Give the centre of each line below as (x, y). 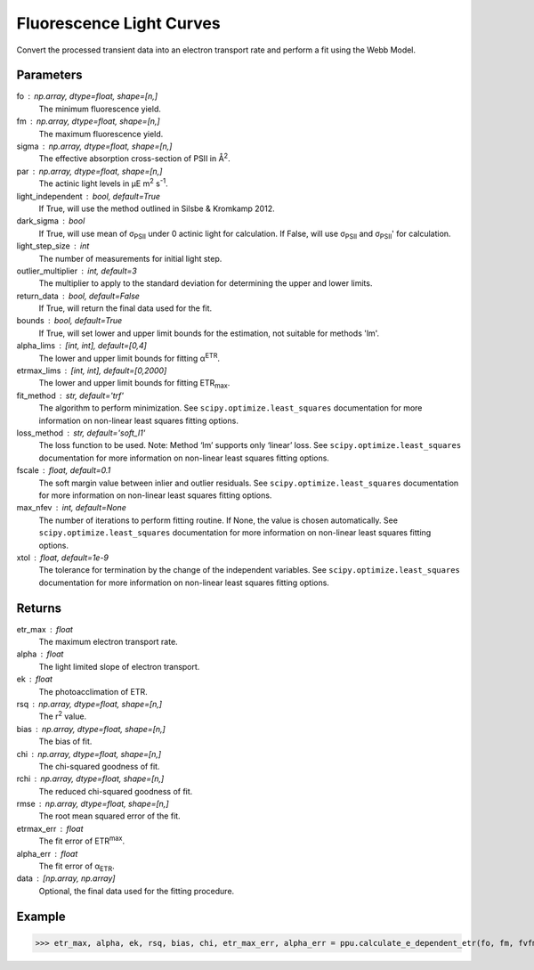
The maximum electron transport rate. (108, 641)
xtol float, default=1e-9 (63, 558)
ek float (35, 679)
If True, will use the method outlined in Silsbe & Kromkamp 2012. (157, 208)
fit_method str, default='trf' (70, 395)
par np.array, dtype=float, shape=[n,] (89, 171)
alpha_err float (47, 853)
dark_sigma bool (51, 221)
